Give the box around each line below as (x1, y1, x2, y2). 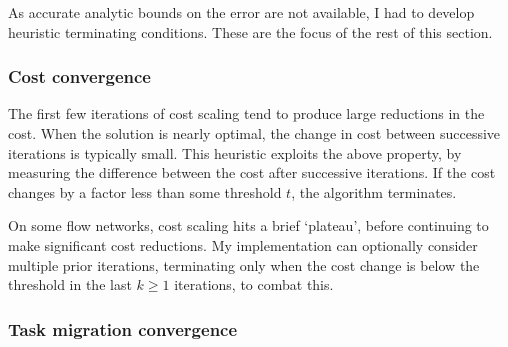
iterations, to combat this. (174, 274, 334, 295)
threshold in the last (8, 274, 132, 295)
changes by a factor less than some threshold (8, 181, 282, 202)
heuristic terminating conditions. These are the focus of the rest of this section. (8, 21, 493, 42)
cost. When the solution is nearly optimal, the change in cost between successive (8, 123, 501, 143)
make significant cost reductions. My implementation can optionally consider (8, 234, 478, 255)
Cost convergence (8, 64, 151, 89)
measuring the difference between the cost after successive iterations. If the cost (8, 162, 496, 183)
